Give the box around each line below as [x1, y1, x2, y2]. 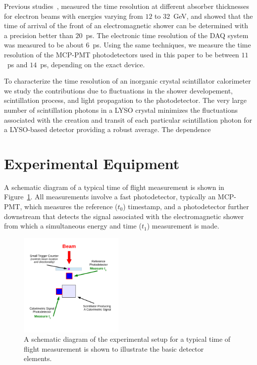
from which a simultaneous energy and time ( [4, 221, 142, 231]
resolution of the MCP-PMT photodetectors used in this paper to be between [4, 49, 239, 59]
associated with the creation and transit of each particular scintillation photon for [4, 114, 253, 125]
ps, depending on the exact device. [40, 59, 145, 69]
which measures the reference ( [24, 201, 118, 212]
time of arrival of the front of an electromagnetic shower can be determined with [4, 20, 249, 31]
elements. [24, 353, 52, 364]
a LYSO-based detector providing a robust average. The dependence [4, 124, 211, 135]
